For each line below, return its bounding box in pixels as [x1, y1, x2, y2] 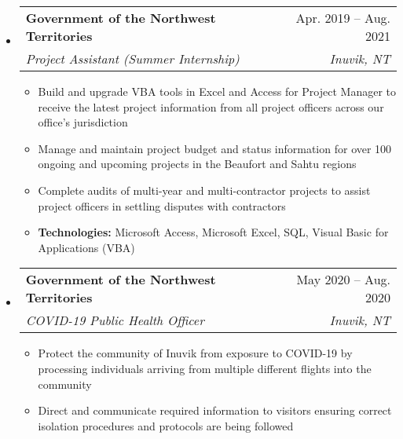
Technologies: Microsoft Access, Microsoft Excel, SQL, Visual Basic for [38, 224, 389, 240]
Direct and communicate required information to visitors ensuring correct [38, 402, 392, 419]
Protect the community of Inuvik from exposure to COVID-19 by [38, 345, 353, 361]
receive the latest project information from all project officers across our [38, 98, 384, 115]
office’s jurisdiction [38, 114, 128, 130]
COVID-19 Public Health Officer [25, 311, 204, 330]
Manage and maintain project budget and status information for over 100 [38, 140, 392, 156]
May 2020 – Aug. [296, 270, 390, 289]
